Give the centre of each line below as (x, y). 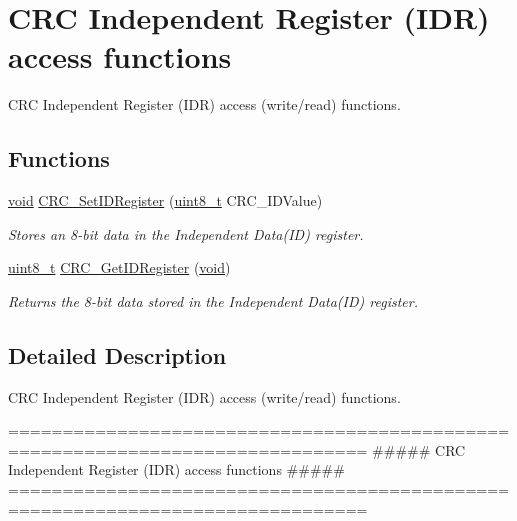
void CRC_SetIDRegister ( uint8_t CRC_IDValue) (165, 200)
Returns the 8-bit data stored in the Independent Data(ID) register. (213, 300)
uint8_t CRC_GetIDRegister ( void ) (119, 267)
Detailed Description (117, 354)
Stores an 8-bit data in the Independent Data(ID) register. (186, 233)
